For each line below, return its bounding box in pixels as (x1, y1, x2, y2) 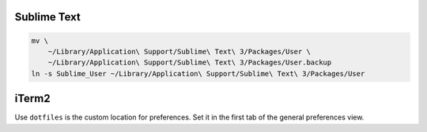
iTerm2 (14, 92, 51, 105)
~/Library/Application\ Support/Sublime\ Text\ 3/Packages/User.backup (47, 58, 332, 67)
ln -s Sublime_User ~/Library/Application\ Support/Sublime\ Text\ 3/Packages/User (31, 69, 365, 78)
